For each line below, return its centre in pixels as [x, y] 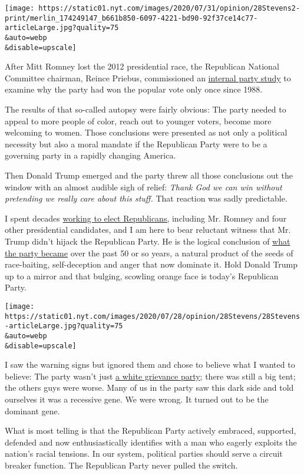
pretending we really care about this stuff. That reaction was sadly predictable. [146, 198]
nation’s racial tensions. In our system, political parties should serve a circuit [144, 453]
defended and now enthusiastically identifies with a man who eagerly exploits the [151, 442]
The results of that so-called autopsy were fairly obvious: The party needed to [146, 109]
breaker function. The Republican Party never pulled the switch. [121, 465]
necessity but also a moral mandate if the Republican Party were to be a [136, 144]
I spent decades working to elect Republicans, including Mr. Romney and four [146, 218]
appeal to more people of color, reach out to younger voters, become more [138, 121]
